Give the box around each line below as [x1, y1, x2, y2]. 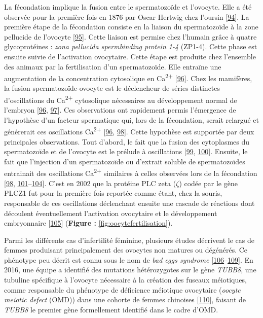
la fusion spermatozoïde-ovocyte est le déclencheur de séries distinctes [4, 83, 220, 93]
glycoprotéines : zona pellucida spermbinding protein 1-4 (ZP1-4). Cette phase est [4, 41, 257, 52]
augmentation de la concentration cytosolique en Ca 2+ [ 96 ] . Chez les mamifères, [4, 72, 252, 83]
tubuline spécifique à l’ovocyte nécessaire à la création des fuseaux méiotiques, [4, 274, 247, 285]
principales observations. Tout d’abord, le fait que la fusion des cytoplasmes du [4, 136, 250, 147]
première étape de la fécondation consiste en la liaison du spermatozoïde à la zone [4, 21, 258, 32]
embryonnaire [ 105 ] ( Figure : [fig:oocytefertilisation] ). [4, 218, 173, 228]
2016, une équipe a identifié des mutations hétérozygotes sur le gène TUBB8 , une [4, 264, 256, 275]
